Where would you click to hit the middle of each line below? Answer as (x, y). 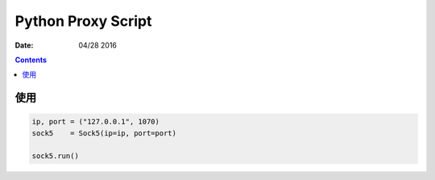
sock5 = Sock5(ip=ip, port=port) (104, 133)
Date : (24, 45)
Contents (31, 60)
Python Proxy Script (83, 21)
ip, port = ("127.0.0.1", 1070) (96, 122)
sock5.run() (56, 156)
